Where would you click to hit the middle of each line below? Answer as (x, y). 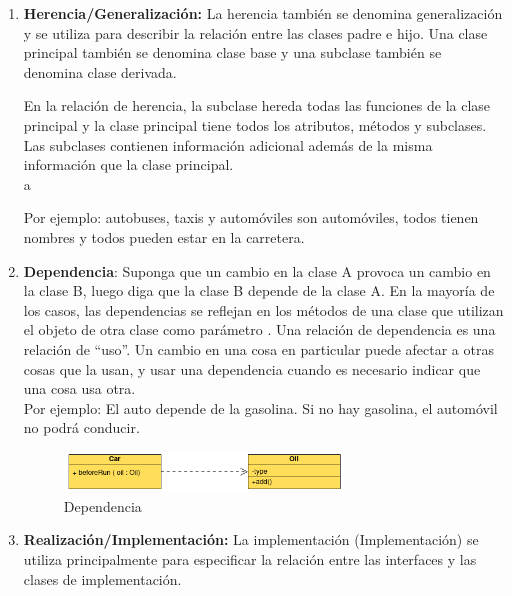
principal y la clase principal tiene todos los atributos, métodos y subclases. (255, 124)
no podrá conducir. (81, 427)
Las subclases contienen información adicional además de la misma (228, 144)
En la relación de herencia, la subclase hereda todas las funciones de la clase (257, 105)
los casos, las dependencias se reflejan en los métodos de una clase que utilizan (263, 309)
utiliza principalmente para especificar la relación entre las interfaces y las (250, 559)
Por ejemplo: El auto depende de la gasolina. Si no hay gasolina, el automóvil (260, 407)
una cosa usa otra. (79, 388)
